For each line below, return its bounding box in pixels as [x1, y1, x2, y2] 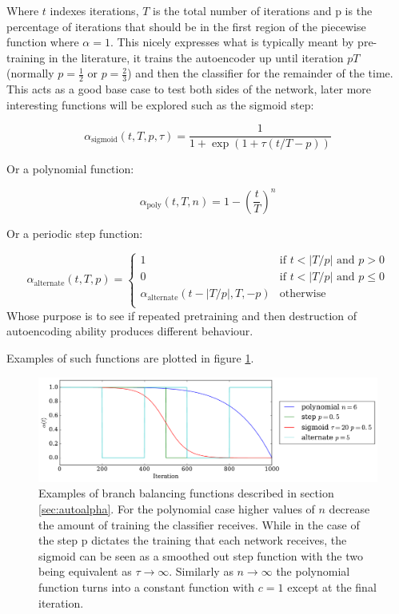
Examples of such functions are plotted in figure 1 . [6, 349, 254, 366]
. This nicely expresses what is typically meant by [110, 34, 354, 50]
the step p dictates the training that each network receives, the [38, 532, 347, 549]
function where [6, 34, 79, 50]
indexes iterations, [50, 2, 139, 18]
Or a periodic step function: [6, 224, 143, 241]
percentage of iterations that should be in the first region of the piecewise [6, 18, 366, 34]
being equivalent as [38, 563, 132, 580]
